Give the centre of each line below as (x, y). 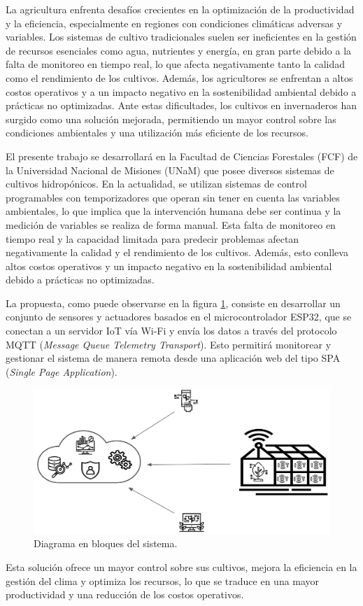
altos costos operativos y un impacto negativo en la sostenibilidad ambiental (169, 266)
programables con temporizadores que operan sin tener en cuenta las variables (173, 197)
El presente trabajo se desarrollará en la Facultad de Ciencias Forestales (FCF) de (182, 156)
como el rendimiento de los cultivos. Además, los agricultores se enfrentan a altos (179, 77)
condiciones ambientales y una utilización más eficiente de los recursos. (157, 133)
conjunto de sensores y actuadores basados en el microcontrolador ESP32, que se (179, 317)
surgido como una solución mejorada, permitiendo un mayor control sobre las (171, 119)
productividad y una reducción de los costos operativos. (125, 594)
